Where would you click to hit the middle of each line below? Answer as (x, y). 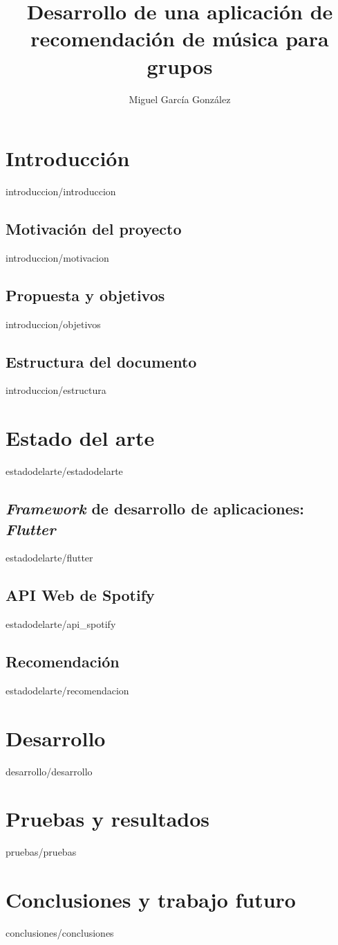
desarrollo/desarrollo (49, 771)
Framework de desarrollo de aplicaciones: (155, 508)
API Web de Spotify (80, 595)
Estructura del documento (101, 361)
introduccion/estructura (56, 390)
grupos (180, 65)
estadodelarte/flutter (49, 558)
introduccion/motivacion (57, 257)
